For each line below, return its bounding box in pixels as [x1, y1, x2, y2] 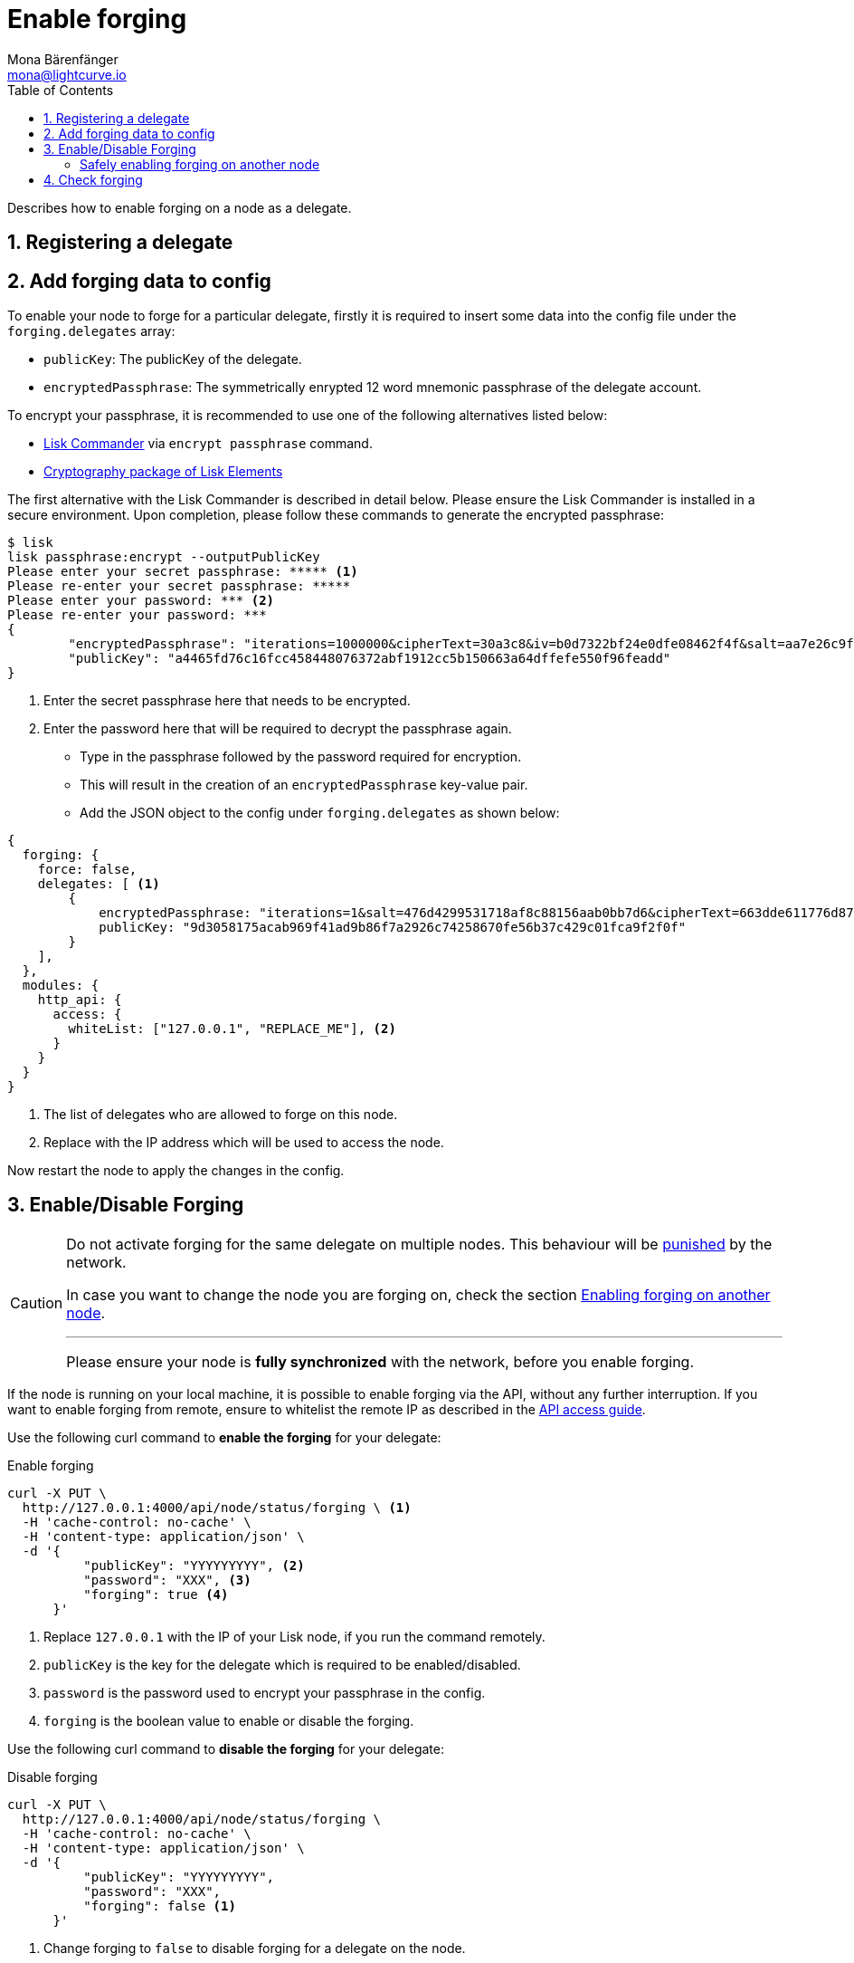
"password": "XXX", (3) [83, 1572, 251, 1587]
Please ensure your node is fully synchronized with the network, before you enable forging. [66, 1352, 694, 1371]
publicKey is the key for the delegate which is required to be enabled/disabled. [43, 1656, 521, 1672]
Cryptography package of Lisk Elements [43, 464, 283, 480]
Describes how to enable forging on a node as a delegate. [7, 199, 352, 215]
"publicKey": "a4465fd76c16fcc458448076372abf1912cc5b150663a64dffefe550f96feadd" [68, 651, 671, 666]
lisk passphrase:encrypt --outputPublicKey [7, 550, 320, 565]
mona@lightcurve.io [7, 66, 127, 82]
